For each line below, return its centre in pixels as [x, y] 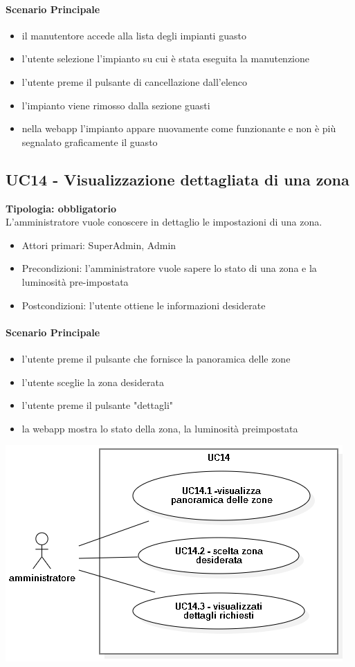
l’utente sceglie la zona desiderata [93, 382]
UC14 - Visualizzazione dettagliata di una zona [177, 179]
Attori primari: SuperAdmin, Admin [99, 245]
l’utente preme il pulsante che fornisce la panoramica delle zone [156, 358]
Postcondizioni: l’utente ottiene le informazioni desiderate [144, 305]
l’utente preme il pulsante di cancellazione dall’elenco [135, 81]
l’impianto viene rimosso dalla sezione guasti [116, 105]
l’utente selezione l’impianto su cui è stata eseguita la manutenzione [166, 58]
